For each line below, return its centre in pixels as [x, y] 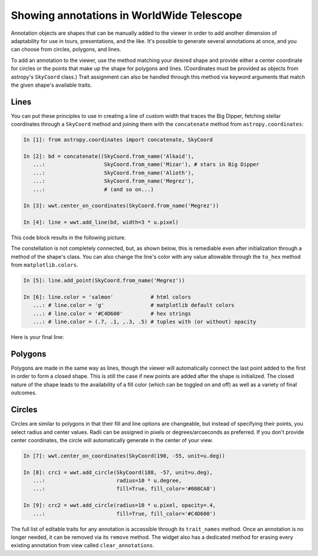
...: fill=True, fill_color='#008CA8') [124, 489]
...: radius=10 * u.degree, [107, 481]
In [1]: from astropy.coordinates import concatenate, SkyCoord [118, 140]
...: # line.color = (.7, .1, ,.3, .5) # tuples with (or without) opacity [144, 322]
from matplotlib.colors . [45, 265]
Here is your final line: [37, 337]
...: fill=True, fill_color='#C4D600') [124, 514]
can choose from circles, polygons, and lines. [66, 50]
